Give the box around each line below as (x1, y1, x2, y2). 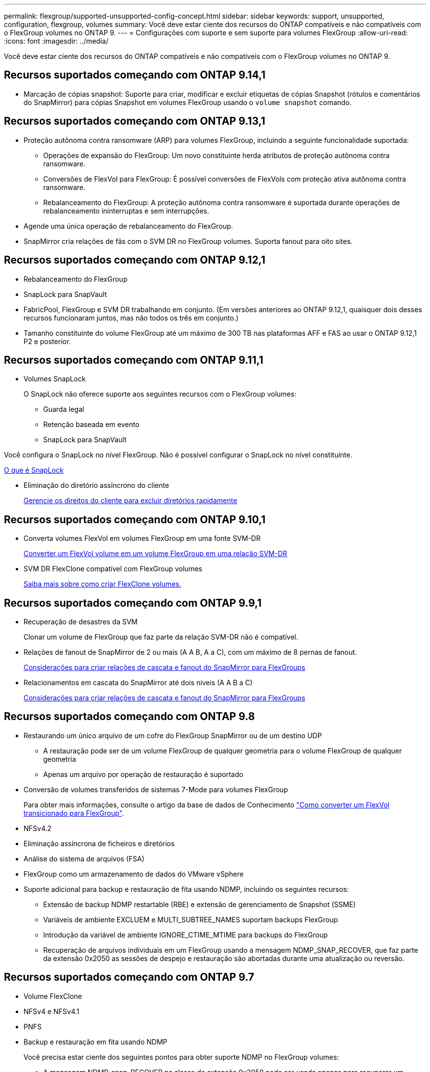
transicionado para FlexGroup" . (24, 808, 124, 817)
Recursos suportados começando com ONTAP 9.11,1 (4, 353, 264, 366)
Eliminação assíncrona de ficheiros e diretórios (24, 839, 175, 848)
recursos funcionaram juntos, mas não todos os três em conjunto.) (24, 313, 239, 322)
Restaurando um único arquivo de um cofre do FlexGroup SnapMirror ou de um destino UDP (24, 731, 322, 740)
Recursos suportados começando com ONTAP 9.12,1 (4, 254, 266, 267)
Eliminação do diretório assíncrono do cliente (24, 481, 169, 490)
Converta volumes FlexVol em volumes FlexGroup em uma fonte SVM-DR (24, 534, 261, 543)
